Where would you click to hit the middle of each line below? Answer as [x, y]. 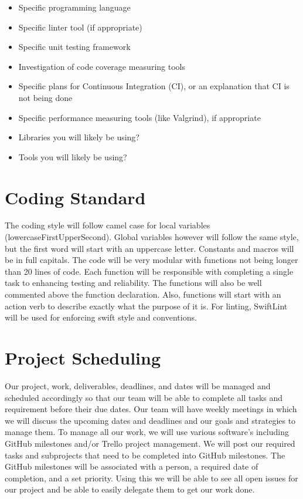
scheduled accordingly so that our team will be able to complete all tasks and [144, 397]
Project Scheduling [83, 358]
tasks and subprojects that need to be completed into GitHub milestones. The [145, 455]
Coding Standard [75, 197]
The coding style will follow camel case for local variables [108, 225]
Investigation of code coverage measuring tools [102, 66]
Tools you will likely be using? [73, 156]
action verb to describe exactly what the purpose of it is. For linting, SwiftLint [146, 306]
